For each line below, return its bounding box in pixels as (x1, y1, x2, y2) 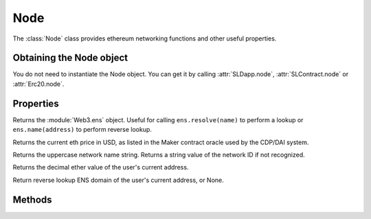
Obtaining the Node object (12, 52, 128, 64)
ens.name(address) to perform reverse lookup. (12, 126, 153, 134)
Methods (12, 194, 52, 205)
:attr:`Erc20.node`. (12, 80, 65, 88)
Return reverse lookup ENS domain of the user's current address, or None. (12, 176, 225, 184)
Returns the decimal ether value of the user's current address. (12, 163, 189, 172)
